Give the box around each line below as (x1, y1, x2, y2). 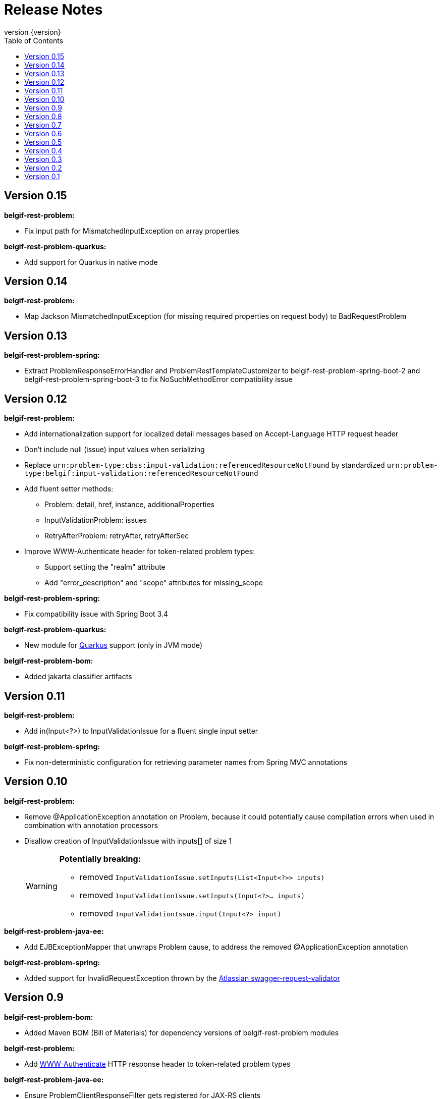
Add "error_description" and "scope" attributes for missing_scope (44, 578, 263, 587)
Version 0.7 (24, 120, 62, 129)
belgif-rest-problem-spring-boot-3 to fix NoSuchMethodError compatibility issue (24, 375, 293, 384)
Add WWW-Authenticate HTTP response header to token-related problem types (24, 1059, 291, 1068)
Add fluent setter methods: (24, 484, 114, 493)
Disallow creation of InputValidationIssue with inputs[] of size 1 (24, 836, 232, 845)
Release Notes (4, 1, 103, 18)
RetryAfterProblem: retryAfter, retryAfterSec (44, 531, 189, 540)
